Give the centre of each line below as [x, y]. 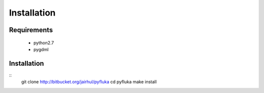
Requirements [31, 30]
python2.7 [44, 43]
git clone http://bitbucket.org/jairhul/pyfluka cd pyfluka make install [89, 82]
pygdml [41, 49]
